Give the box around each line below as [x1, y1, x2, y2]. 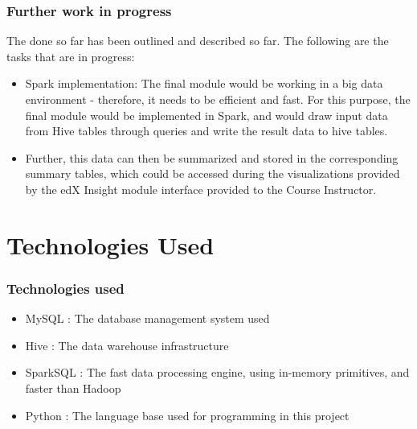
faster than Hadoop [25, 379, 121, 396]
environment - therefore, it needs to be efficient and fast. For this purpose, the [25, 91, 411, 107]
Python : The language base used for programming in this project [25, 406, 350, 423]
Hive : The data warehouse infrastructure [25, 336, 229, 353]
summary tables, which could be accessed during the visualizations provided [25, 165, 400, 182]
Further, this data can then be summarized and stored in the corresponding [25, 149, 399, 166]
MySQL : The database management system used [25, 310, 270, 327]
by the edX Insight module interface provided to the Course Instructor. [25, 180, 377, 197]
